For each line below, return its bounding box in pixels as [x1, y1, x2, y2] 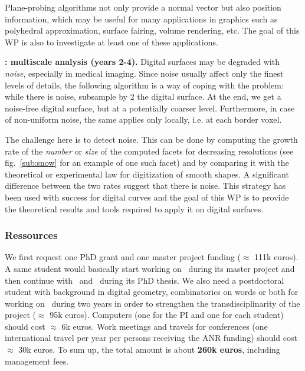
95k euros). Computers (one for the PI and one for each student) [50, 308, 284, 321]
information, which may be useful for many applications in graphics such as [5, 12, 278, 25]
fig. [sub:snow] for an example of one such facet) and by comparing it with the [5, 156, 289, 169]
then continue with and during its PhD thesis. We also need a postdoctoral [5, 274, 284, 286]
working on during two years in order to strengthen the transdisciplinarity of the [5, 297, 300, 309]
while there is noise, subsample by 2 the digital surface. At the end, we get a [5, 90, 281, 103]
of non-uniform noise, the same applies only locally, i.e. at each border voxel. [5, 113, 282, 126]
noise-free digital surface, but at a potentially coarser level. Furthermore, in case [5, 101, 295, 114]
